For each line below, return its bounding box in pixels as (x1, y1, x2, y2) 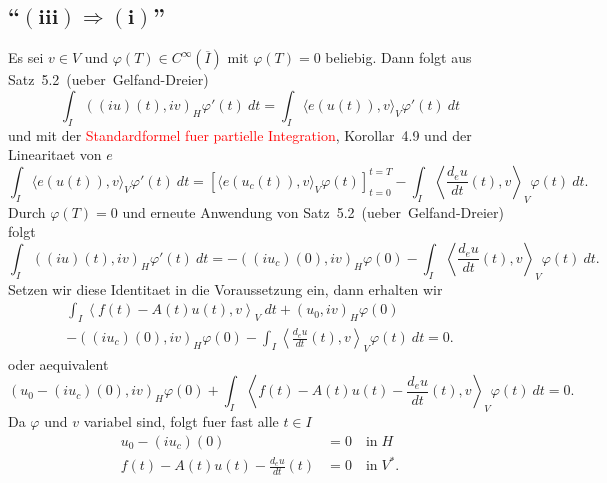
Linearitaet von (8, 144, 102, 165)
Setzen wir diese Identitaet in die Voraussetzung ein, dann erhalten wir (8, 278, 443, 299)
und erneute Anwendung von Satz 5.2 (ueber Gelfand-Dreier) (122, 201, 504, 222)
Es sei (8, 47, 44, 68)
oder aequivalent (8, 353, 109, 374)
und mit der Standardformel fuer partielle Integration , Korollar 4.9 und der (8, 124, 472, 145)
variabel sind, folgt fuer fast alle (83, 411, 279, 432)
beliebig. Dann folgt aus (325, 47, 472, 68)
